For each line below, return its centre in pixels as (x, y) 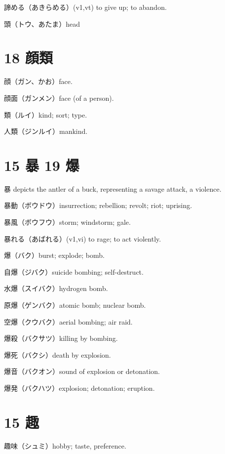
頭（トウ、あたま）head (42, 23)
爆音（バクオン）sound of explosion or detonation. (82, 371)
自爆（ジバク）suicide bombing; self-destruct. (74, 271)
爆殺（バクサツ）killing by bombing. (61, 338)
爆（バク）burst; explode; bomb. (54, 255)
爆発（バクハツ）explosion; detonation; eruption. (79, 388)
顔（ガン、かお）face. (38, 81)
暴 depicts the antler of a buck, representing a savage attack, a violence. (113, 188)
